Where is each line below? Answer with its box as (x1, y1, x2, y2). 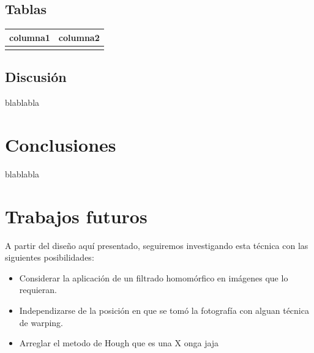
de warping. (19, 316, 64, 329)
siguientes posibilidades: (5, 251, 94, 264)
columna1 (9, 31, 50, 43)
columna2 (58, 31, 100, 43)
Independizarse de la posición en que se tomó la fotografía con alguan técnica (19, 304, 309, 317)
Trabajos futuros (5, 203, 148, 228)
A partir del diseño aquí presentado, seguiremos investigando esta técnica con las (5, 239, 308, 251)
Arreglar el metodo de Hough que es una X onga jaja (19, 336, 219, 349)
